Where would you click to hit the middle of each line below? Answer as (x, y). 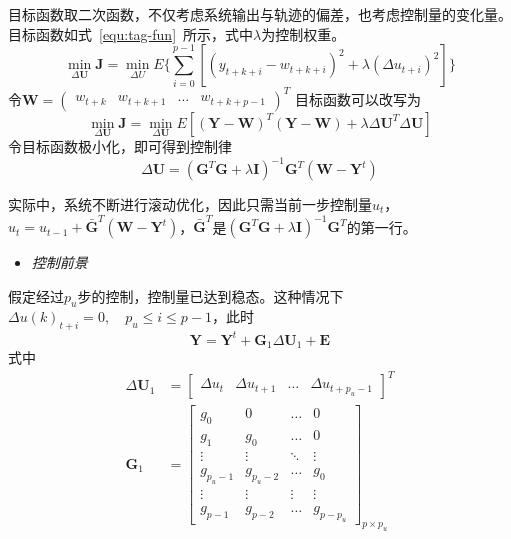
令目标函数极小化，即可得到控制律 (120, 145)
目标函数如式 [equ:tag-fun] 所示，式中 (131, 33)
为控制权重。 (303, 33)
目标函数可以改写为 (357, 98)
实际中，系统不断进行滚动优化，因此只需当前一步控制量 (190, 204)
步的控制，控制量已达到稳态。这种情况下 (210, 295)
